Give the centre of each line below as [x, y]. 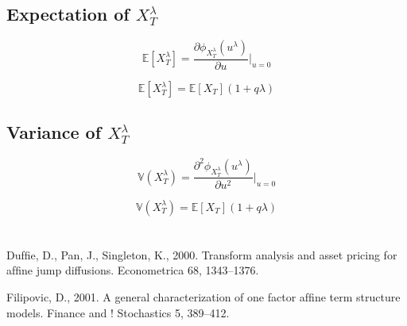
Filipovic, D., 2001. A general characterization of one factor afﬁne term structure [203, 296]
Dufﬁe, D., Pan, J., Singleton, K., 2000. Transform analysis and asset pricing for [202, 254]
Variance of [54, 132]
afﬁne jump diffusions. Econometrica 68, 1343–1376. [133, 270]
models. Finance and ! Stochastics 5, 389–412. [118, 312]
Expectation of [68, 14]
